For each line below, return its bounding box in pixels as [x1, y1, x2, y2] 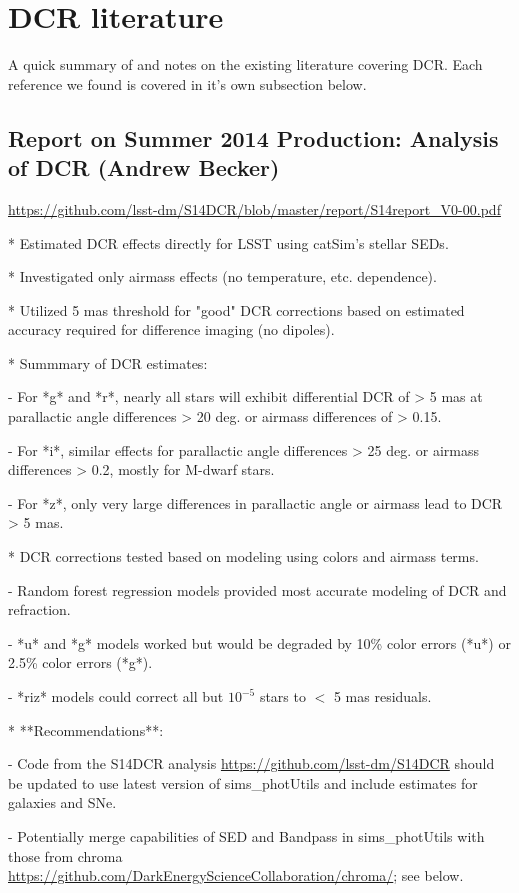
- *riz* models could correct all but [8, 686, 224, 706]
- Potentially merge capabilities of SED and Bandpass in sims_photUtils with [8, 825, 485, 846]
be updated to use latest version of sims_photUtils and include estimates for [8, 772, 478, 793]
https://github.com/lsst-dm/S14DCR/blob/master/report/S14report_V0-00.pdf [8, 198, 501, 219]
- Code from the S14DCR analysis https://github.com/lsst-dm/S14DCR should [8, 753, 495, 774]
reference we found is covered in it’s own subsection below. [8, 73, 367, 94]
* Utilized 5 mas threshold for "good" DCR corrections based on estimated [8, 299, 465, 320]
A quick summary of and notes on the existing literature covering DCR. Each [8, 54, 483, 75]
